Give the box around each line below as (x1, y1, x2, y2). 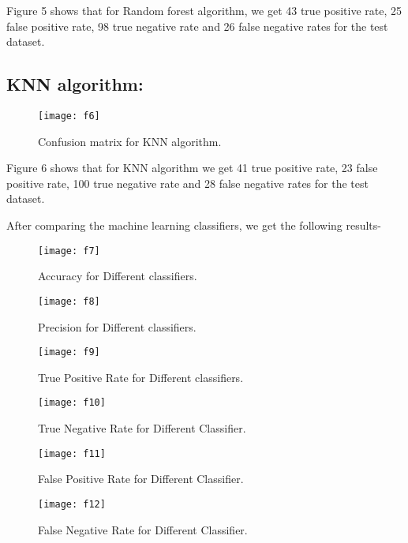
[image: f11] (38, 448, 106, 459)
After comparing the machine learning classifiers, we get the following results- (6, 217, 381, 234)
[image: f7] (38, 245, 100, 257)
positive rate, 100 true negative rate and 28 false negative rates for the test (6, 174, 369, 191)
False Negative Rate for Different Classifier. (38, 521, 248, 537)
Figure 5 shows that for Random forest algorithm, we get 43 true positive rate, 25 (6, 2, 402, 18)
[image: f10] (38, 397, 106, 409)
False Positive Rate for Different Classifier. (38, 470, 244, 487)
